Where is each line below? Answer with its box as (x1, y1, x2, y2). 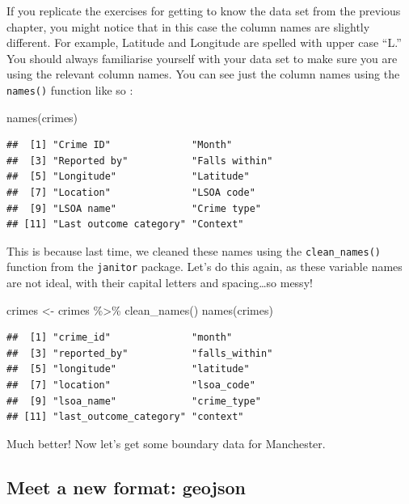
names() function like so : (6, 81, 133, 98)
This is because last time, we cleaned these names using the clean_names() (6, 242, 381, 259)
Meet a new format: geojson (6, 474, 246, 499)
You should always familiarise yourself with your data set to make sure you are (6, 49, 398, 66)
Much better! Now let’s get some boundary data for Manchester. (6, 434, 326, 451)
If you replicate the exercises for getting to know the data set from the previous (6, 2, 401, 19)
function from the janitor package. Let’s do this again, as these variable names (6, 258, 403, 275)
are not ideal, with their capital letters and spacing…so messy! (6, 274, 313, 291)
